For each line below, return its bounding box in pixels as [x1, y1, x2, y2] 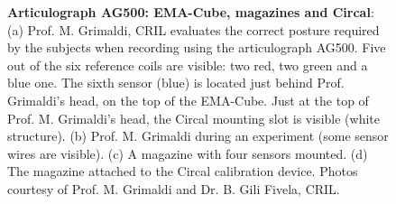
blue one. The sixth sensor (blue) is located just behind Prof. [7, 73, 345, 92]
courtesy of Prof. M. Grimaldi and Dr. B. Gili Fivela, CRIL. [7, 179, 340, 198]
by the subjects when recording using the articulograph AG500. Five [7, 38, 386, 57]
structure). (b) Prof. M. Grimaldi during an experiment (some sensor [7, 126, 389, 145]
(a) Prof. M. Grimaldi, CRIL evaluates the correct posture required [7, 20, 380, 39]
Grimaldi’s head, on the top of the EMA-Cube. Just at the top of [7, 90, 369, 109]
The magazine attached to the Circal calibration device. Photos [7, 162, 358, 181]
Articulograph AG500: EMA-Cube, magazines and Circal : [7, 3, 374, 21]
